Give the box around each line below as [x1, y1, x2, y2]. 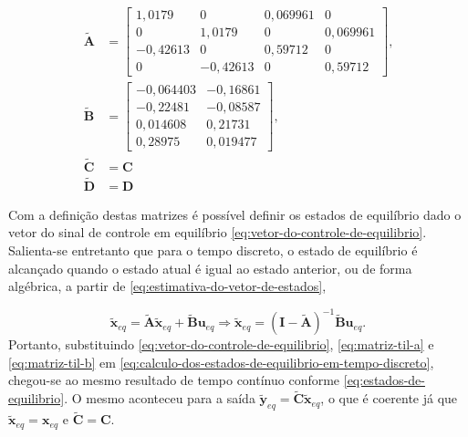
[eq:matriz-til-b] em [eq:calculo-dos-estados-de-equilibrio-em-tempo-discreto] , [8, 352, 434, 371]
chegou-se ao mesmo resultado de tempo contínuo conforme [8, 370, 340, 390]
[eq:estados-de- [343, 370, 425, 390]
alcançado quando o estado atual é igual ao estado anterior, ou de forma [8, 258, 412, 277]
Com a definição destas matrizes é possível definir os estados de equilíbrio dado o [8, 204, 462, 224]
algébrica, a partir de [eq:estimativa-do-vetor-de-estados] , [8, 276, 327, 296]
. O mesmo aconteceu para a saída [64, 389, 255, 408]
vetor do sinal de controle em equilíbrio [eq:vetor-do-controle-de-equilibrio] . [8, 223, 427, 242]
